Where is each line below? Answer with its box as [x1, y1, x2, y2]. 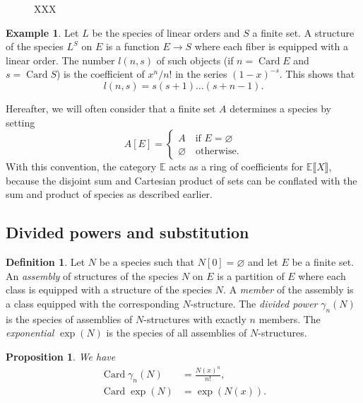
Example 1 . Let [6, 25, 79, 40]
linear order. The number [6, 52, 115, 67]
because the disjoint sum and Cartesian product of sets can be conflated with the [6, 173, 357, 187]
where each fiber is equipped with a [194, 39, 349, 54]
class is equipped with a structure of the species [6, 282, 213, 297]
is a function [105, 39, 160, 54]
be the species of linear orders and [92, 25, 240, 40]
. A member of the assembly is [223, 282, 354, 297]
